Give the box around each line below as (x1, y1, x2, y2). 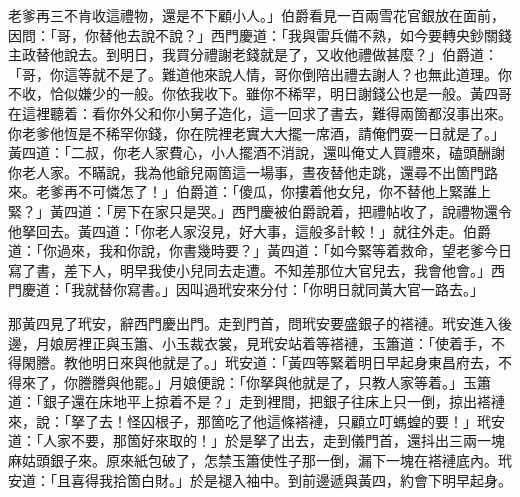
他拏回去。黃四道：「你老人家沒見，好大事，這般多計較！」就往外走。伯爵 (8, 220, 491, 241)
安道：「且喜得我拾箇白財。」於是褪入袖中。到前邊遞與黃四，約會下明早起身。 (8, 469, 512, 490)
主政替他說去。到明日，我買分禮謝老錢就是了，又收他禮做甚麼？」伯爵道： (8, 44, 498, 65)
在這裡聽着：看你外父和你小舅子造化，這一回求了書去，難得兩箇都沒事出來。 (8, 102, 512, 123)
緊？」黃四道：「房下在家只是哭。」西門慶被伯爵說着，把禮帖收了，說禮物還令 (8, 200, 512, 221)
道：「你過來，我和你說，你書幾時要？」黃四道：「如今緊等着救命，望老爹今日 (8, 240, 512, 261)
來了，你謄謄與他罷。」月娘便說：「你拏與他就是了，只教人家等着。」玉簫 (21, 371, 491, 392)
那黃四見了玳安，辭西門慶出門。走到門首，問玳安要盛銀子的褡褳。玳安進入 (8, 312, 498, 333)
